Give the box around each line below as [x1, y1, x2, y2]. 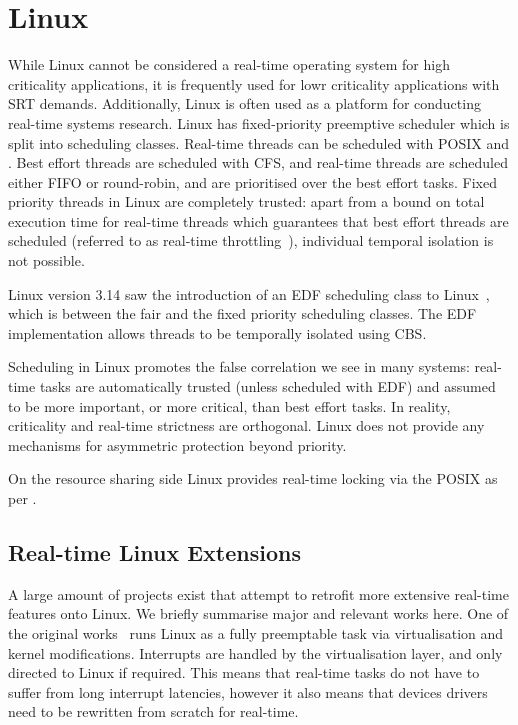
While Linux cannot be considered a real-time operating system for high [8, 54, 450, 75]
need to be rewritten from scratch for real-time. [8, 701, 299, 722]
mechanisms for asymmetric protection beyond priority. [8, 434, 347, 455]
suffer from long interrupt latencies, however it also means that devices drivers [8, 681, 488, 702]
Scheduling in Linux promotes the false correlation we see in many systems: [8, 356, 470, 377]
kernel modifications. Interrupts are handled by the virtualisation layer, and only [8, 642, 503, 663]
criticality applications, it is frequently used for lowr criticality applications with [8, 73, 500, 94]
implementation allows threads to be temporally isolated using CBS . [8, 322, 427, 343]
